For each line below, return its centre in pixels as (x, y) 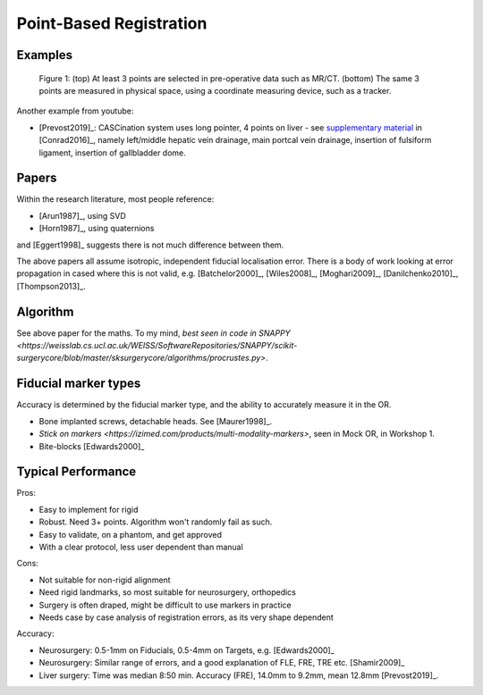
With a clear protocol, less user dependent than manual (141, 547)
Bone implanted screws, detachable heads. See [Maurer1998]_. (156, 421)
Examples (45, 55)
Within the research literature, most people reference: (115, 199)
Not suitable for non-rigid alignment (105, 580)
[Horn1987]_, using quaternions (97, 229)
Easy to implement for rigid (89, 509)
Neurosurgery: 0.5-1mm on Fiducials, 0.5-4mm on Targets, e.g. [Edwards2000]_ (186, 650)
